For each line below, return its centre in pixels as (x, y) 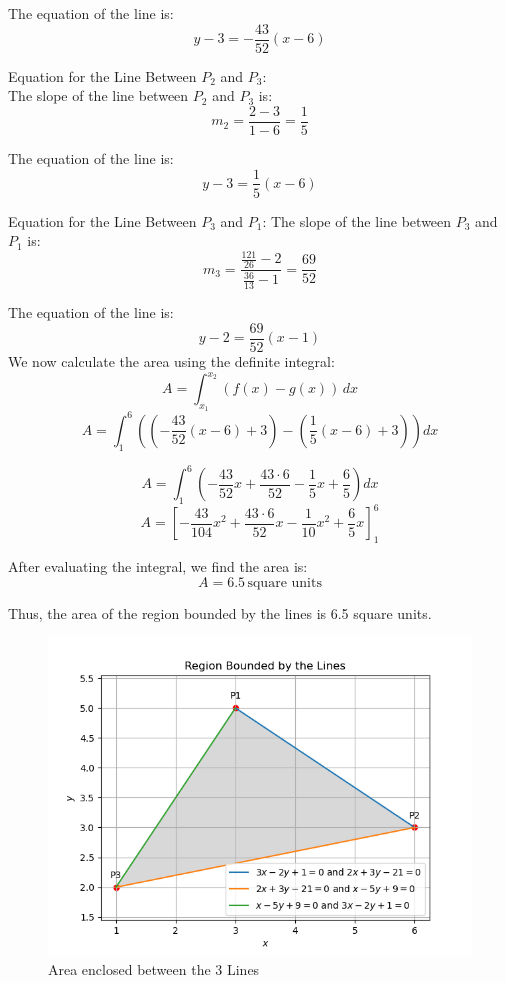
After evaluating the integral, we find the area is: (158, 566)
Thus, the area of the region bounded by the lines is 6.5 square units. (220, 612)
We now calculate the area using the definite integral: (171, 360)
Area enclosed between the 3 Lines (154, 968)
